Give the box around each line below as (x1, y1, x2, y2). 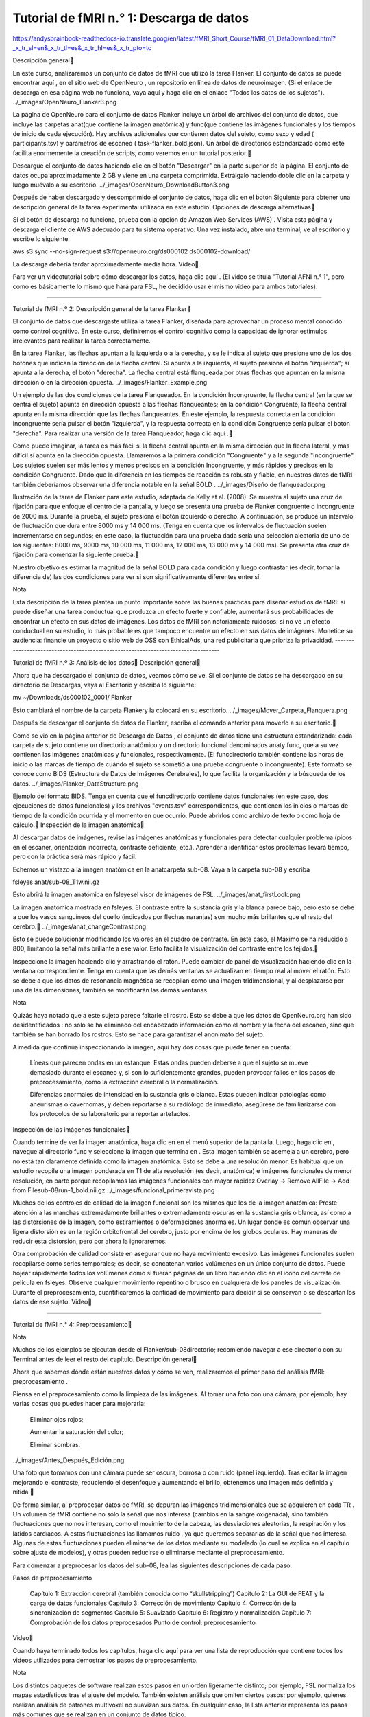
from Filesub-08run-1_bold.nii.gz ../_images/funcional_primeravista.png (12, 1185, 215, 1194)
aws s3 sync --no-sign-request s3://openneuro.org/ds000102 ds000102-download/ (12, 247, 251, 255)
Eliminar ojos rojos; (29, 1415, 84, 1423)
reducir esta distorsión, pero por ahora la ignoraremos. (12, 1237, 167, 1245)
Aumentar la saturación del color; (29, 1428, 124, 1436)
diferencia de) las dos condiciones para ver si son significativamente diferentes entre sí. (12, 573, 262, 581)
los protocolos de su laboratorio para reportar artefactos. (29, 1110, 191, 1118)
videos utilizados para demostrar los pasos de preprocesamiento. (12, 1656, 198, 1664)
